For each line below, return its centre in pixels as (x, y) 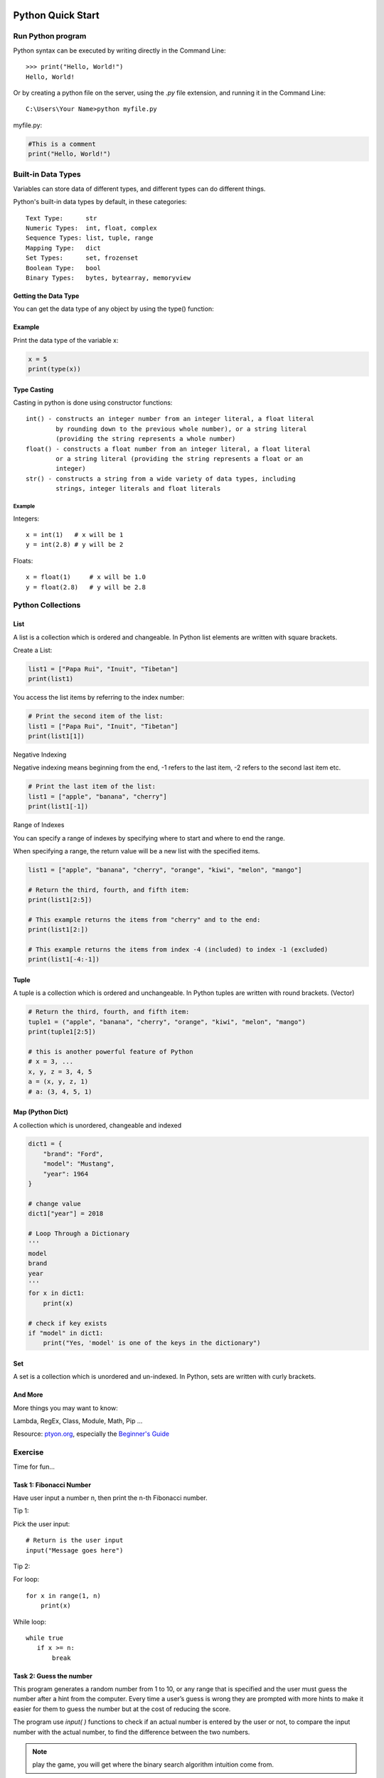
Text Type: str (62, 218)
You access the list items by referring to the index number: (99, 698)
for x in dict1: (57, 1293)
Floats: (23, 560)
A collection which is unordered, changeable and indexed (97, 1125)
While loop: (30, 1622)
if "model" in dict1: (66, 1333)
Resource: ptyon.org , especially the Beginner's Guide (91, 1434)
